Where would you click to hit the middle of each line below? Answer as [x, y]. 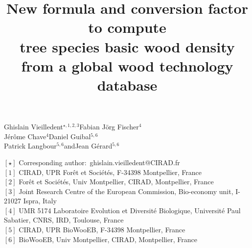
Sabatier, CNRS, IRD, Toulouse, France [64, 220]
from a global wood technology [127, 65]
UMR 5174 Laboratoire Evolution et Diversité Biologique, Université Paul [130, 210]
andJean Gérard [88, 146]
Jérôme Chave [25, 136]
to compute [127, 27]
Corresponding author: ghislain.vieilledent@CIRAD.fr [99, 162]
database [127, 85]
